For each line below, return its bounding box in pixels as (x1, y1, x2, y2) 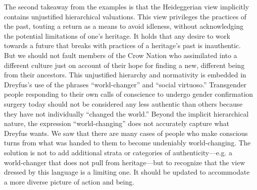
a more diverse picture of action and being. (4, 176, 135, 187)
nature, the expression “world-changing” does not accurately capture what (4, 118, 230, 128)
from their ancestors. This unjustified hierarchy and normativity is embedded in (4, 69, 247, 80)
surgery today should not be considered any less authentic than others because (4, 98, 243, 109)
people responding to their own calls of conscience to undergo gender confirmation (4, 89, 253, 99)
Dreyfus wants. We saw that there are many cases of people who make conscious (4, 127, 248, 138)
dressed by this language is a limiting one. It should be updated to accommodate (4, 167, 250, 177)
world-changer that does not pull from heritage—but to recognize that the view (4, 157, 245, 167)
